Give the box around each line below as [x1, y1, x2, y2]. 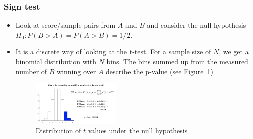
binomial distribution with [15, 56, 96, 66]
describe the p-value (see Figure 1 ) [106, 66, 213, 76]
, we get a [219, 46, 249, 57]
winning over [57, 66, 96, 76]
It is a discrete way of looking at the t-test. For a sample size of [15, 46, 211, 57]
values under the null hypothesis [88, 125, 188, 136]
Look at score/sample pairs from [15, 20, 116, 30]
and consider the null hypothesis [147, 20, 246, 30]
